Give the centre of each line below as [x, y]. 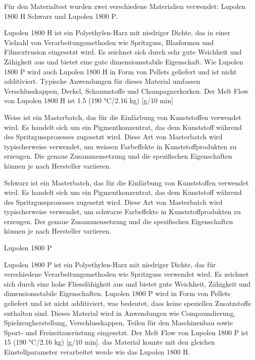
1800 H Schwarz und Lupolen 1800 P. [61, 16]
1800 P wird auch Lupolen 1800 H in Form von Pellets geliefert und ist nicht [120, 71]
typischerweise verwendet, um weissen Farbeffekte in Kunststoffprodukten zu [120, 146]
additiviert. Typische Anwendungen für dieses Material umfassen [102, 81]
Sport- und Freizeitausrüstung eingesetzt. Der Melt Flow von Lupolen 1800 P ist [126, 332]
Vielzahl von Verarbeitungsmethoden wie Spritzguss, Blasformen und [109, 42]
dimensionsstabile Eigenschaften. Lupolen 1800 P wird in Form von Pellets [117, 293]
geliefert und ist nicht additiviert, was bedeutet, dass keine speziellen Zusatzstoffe [128, 303]
